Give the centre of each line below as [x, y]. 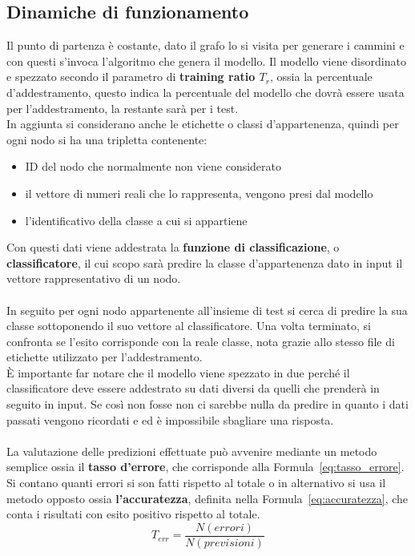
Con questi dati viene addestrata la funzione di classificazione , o [173, 247]
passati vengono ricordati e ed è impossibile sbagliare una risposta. [170, 419]
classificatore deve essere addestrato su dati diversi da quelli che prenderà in [193, 388]
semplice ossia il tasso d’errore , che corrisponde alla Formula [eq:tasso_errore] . [205, 467]
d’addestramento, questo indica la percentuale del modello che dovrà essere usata [205, 92]
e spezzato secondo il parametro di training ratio [131, 77]
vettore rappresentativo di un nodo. [94, 278]
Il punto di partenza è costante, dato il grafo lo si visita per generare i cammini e [205, 45]
